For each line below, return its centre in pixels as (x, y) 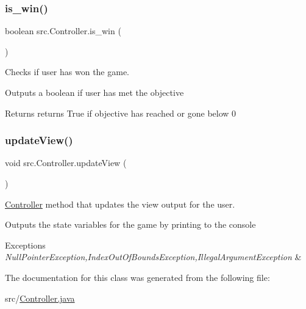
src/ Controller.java (40, 298)
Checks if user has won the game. (67, 72)
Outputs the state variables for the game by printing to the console (130, 224)
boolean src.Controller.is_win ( (63, 31)
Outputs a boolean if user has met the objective (94, 92)
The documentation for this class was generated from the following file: (137, 277)
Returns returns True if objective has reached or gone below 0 (121, 113)
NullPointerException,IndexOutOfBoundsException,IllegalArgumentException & (153, 257)
